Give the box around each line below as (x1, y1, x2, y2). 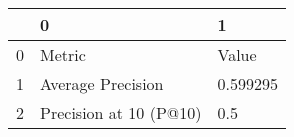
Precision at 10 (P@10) (40, 101, 202, 124)
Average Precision (40, 72, 164, 95)
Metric (40, 43, 86, 66)
